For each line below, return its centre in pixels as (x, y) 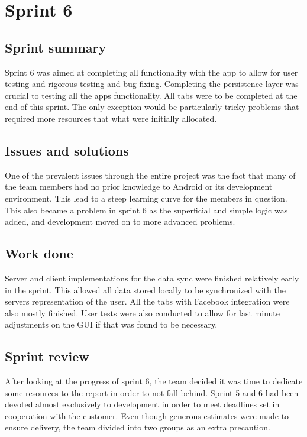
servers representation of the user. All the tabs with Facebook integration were (147, 301)
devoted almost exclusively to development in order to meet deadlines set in (142, 404)
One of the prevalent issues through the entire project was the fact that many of (150, 175)
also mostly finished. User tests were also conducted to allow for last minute (143, 313)
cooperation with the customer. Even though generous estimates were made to (147, 415)
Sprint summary (56, 47)
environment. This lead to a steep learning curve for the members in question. (146, 198)
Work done (39, 253)
